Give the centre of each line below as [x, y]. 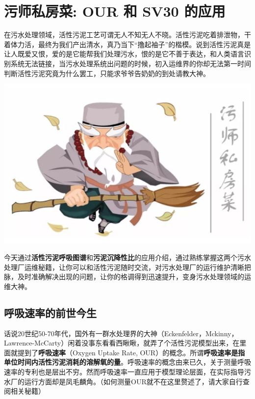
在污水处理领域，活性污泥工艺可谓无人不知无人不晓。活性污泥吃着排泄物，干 [127, 35]
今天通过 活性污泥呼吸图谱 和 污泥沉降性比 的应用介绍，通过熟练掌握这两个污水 [127, 257]
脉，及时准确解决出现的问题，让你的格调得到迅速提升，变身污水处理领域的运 [127, 277]
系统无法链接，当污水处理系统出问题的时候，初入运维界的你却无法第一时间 [131, 63]
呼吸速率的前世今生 [50, 312]
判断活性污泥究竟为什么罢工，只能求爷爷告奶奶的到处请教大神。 [107, 73]
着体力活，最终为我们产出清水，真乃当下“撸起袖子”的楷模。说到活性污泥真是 [127, 44]
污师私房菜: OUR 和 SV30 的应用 [115, 11]
